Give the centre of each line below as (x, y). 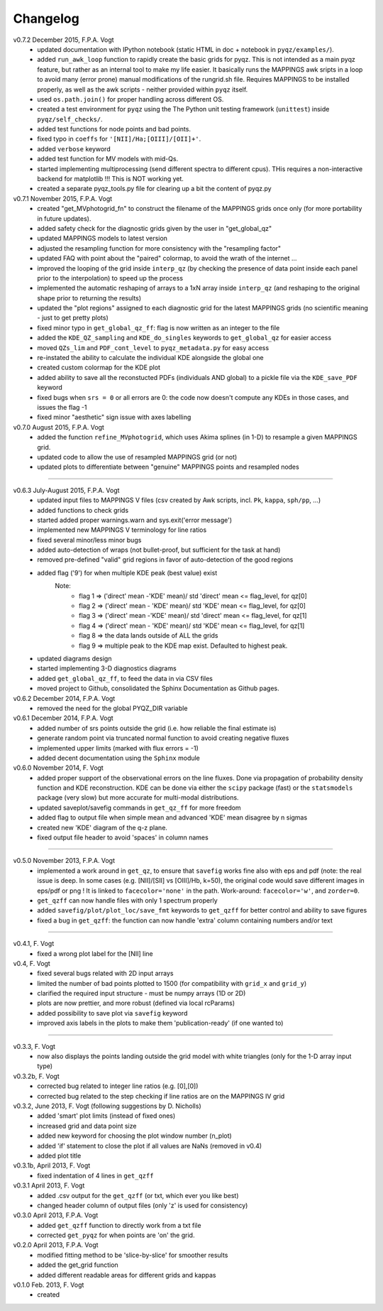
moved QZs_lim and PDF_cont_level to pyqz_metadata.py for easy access (153, 347)
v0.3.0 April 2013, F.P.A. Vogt (56, 1215)
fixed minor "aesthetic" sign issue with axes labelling (114, 417)
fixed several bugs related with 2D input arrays (105, 974)
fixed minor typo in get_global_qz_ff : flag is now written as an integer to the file (159, 327)
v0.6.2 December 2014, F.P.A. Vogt (64, 698)
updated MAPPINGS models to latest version (102, 239)
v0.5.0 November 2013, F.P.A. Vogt (64, 861)
